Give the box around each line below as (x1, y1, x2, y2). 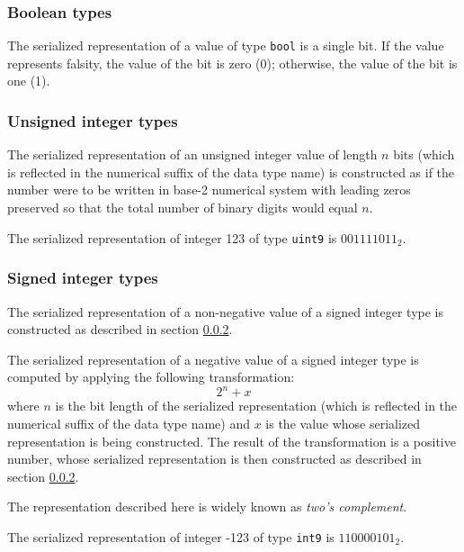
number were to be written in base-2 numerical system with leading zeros (7, 180, 411, 199)
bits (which (393, 145, 455, 164)
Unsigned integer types (7, 109, 178, 131)
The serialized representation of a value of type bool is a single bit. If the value (7, 36, 444, 55)
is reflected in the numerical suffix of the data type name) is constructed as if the (7, 162, 455, 181)
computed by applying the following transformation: (7, 367, 295, 386)
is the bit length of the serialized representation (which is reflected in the (55, 396, 458, 415)
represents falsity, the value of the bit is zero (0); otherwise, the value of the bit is (7, 53, 458, 72)
